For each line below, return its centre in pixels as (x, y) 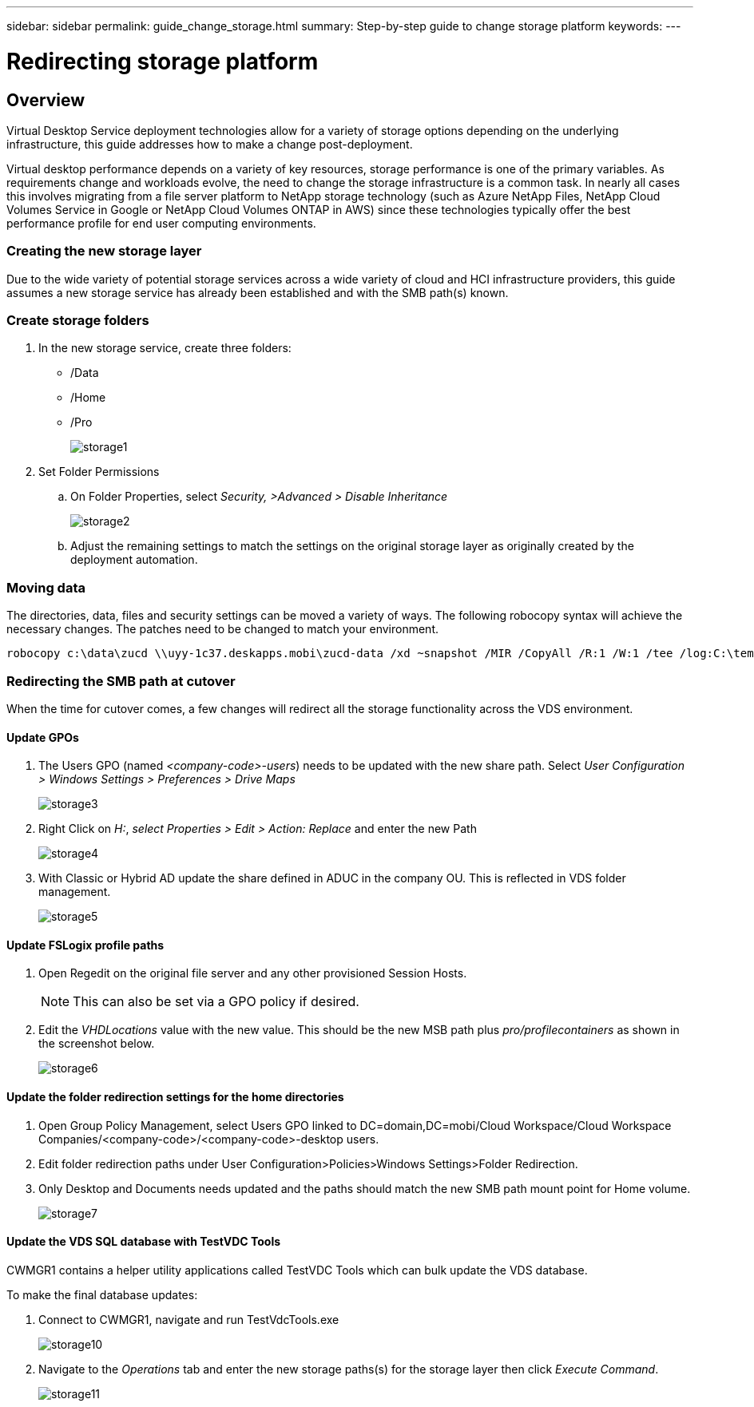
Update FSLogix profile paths (85, 945)
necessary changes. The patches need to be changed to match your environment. (222, 629)
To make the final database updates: (102, 1294)
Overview (46, 100)
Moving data (46, 587)
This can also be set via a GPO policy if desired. (216, 1002)
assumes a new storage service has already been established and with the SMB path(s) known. (258, 292)
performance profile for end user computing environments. (161, 223)
